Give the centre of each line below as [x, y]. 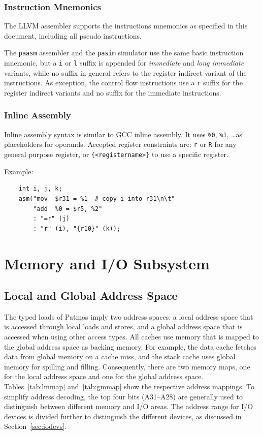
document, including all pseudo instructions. [73, 35]
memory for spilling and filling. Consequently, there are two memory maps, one [127, 366]
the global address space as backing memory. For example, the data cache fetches [130, 346]
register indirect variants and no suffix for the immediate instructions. [113, 92]
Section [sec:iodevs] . [36, 426]
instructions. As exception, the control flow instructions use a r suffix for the [123, 83]
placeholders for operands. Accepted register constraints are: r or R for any [120, 144]
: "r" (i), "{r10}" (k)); [77, 228]
